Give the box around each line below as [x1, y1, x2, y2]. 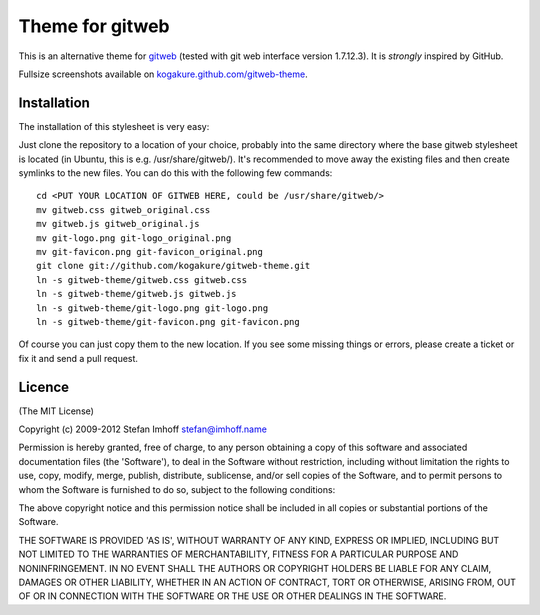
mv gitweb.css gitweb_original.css [36, 204, 211, 215]
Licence [18, 378, 70, 395]
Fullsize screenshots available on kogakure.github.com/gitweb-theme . [18, 68, 309, 80]
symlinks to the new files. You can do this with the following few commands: [18, 167, 333, 179]
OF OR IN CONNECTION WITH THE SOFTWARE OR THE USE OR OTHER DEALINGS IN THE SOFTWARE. [18, 590, 447, 602]
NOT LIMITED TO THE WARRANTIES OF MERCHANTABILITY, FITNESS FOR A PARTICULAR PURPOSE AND [18, 548, 459, 560]
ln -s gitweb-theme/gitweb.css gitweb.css [36, 274, 248, 285]
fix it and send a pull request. [18, 352, 139, 364]
